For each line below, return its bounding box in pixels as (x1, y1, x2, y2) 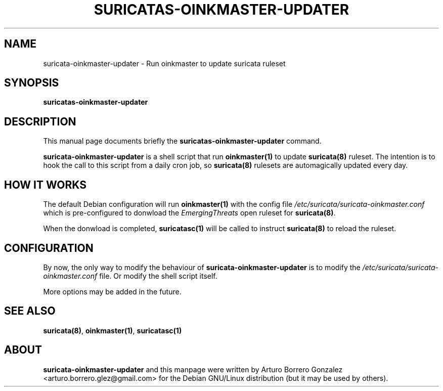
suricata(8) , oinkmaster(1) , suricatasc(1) (43, 326, 182, 335)
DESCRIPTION (4, 115, 76, 128)
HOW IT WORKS (4, 178, 86, 191)
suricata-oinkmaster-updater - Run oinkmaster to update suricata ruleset (43, 59, 286, 68)
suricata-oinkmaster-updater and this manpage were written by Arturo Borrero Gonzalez (43, 365, 343, 374)
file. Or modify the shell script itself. (99, 271, 217, 280)
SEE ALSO (4, 305, 56, 318)
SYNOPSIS (4, 76, 59, 90)
